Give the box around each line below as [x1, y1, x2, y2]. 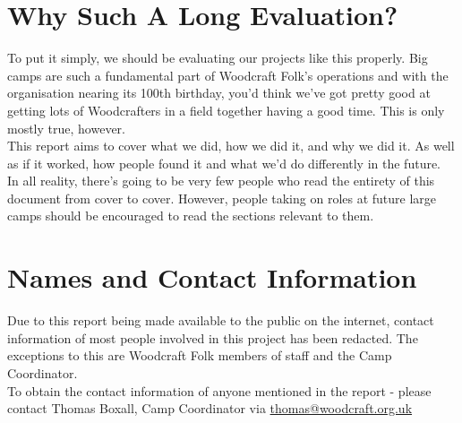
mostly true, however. [7, 118, 125, 137]
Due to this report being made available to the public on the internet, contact [7, 311, 434, 330]
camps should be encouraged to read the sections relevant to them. [7, 206, 374, 225]
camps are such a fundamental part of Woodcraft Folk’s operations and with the [7, 65, 449, 84]
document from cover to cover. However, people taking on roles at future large [7, 188, 437, 207]
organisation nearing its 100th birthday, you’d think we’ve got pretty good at [7, 83, 431, 102]
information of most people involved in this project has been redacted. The [7, 328, 418, 347]
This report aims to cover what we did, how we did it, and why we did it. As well [7, 136, 455, 155]
